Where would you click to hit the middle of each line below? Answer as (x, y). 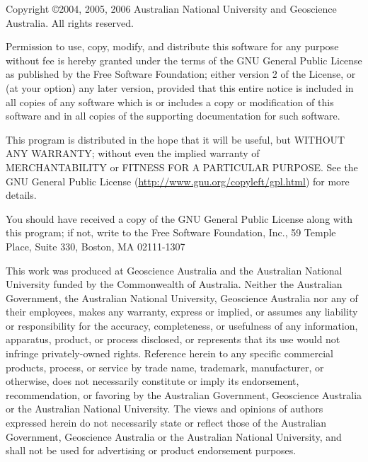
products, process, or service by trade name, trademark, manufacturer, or (165, 367)
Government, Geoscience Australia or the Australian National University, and (174, 436)
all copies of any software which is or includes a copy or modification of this (170, 102)
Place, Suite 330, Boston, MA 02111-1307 (96, 246)
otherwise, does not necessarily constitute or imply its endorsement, (153, 381)
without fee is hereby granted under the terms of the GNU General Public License (184, 60)
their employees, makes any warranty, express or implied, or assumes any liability (182, 312)
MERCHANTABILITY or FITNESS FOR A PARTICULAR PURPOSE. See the (182, 167)
